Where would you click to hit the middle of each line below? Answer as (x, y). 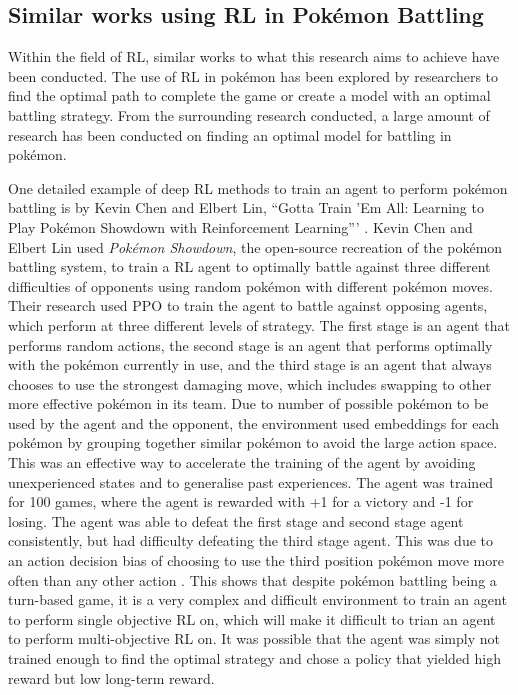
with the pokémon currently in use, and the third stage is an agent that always (250, 364)
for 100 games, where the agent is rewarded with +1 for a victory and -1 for (241, 501)
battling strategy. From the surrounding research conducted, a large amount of (249, 114)
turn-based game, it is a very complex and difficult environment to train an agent (257, 599)
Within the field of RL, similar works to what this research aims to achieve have (254, 56)
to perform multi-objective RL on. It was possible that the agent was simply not (254, 638)
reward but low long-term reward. (111, 677)
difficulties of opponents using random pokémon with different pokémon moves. (250, 285)
